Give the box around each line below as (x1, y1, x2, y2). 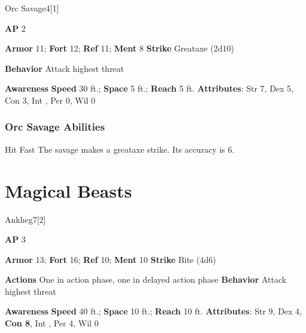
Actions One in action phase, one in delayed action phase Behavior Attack (5, 273, 287, 286)
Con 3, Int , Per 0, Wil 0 (5, 93, 96, 106)
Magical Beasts (5, 178, 132, 202)
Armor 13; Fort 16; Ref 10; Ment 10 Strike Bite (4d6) (5, 253, 216, 265)
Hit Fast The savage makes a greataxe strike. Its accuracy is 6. (5, 143, 235, 155)
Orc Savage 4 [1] (5, 2, 59, 14)
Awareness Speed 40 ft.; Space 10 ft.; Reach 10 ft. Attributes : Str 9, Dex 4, (5, 305, 302, 317)
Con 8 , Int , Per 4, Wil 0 (5, 317, 99, 329)
